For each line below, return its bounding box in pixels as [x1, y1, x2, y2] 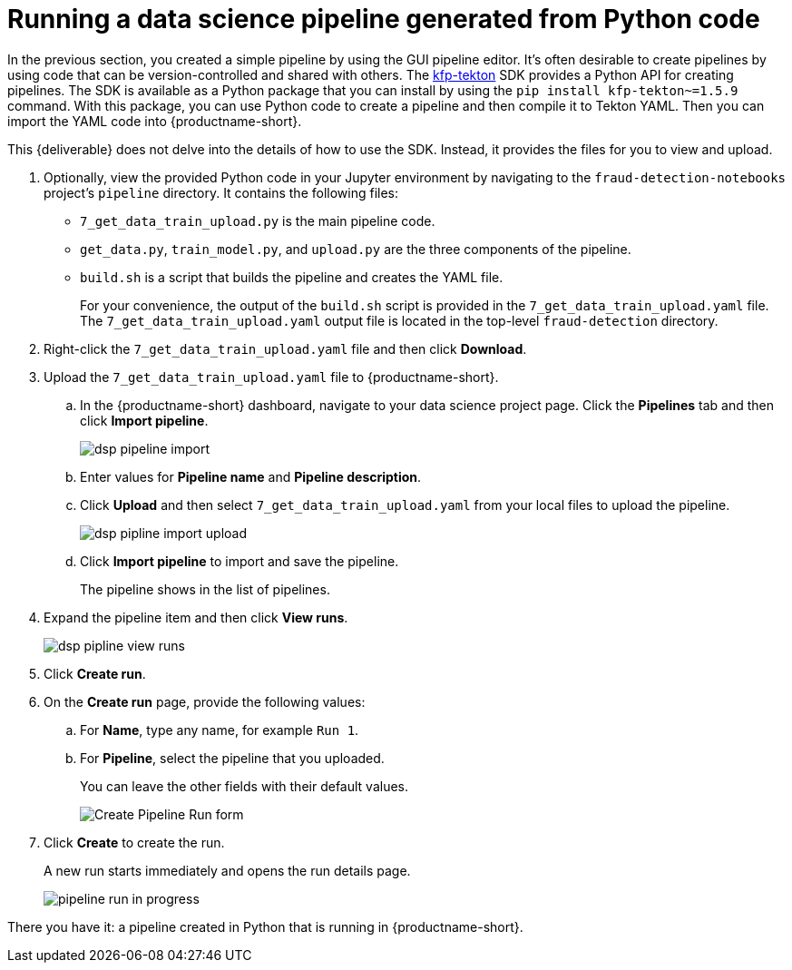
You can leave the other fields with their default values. [80, 778, 409, 794]
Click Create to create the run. [44, 834, 225, 850]
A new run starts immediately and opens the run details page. [44, 862, 411, 878]
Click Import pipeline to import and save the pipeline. [80, 553, 399, 569]
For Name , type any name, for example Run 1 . [80, 721, 359, 738]
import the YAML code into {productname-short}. [7, 113, 302, 129]
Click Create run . [44, 665, 146, 681]
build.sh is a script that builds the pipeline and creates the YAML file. [80, 269, 504, 285]
